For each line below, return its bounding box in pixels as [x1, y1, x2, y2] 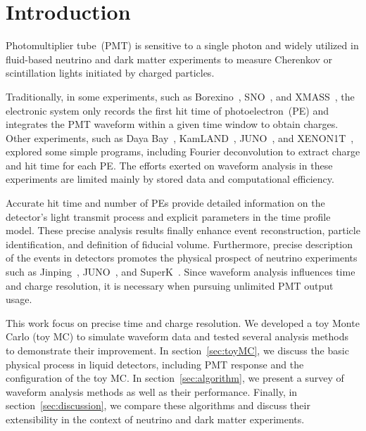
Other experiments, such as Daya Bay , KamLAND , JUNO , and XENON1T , [6, 130, 354, 145]
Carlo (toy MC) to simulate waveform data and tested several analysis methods [6, 329, 349, 344]
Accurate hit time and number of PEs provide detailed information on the [6, 195, 325, 210]
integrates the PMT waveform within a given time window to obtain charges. [6, 117, 339, 131]
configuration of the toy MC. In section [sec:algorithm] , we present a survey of [6, 371, 344, 385]
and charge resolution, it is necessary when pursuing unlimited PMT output [6, 278, 334, 292]
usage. [6, 292, 32, 307]
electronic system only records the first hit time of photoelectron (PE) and [6, 103, 329, 117]
